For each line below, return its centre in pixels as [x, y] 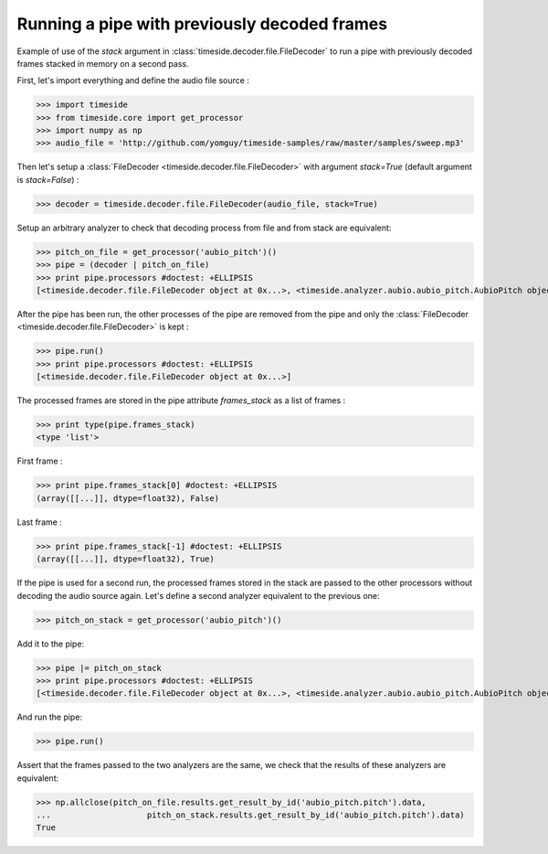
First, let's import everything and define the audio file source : [133, 80]
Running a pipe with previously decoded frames [202, 24]
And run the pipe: [49, 717]
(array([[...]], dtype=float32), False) [127, 498]
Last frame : [40, 522]
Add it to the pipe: [51, 644]
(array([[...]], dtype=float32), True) [125, 559]
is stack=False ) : [48, 179]
